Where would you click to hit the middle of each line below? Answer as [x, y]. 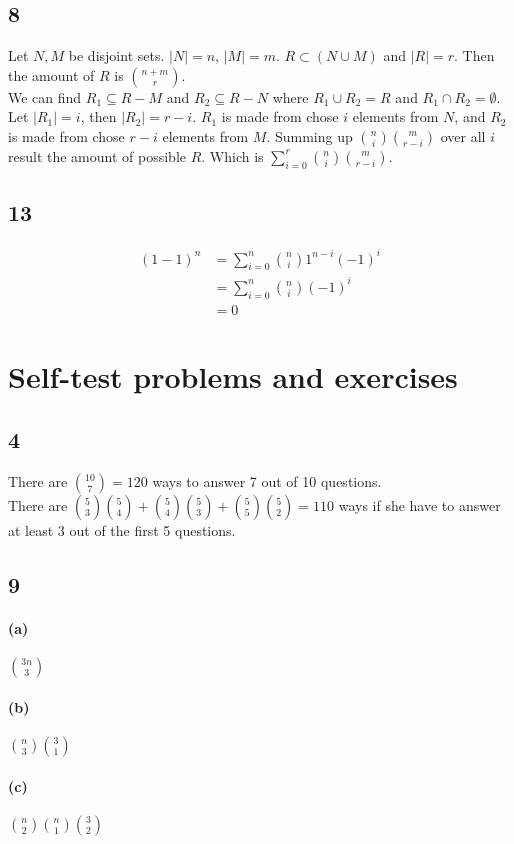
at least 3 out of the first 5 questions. [122, 530]
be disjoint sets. [116, 55]
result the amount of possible [97, 155]
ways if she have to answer [419, 505]
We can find [45, 96]
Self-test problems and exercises [233, 375]
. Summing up [309, 135]
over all [463, 135]
